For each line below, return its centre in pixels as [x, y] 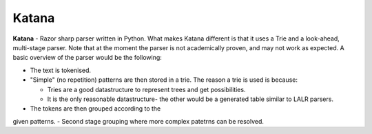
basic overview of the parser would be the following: [87, 58]
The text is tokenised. [61, 70]
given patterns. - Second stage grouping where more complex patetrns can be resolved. [138, 121]
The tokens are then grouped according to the [95, 109]
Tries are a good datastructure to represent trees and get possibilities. [146, 89]
